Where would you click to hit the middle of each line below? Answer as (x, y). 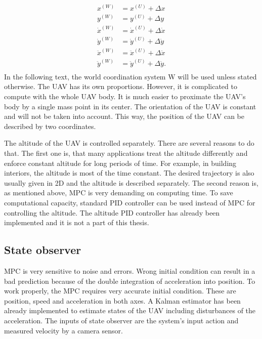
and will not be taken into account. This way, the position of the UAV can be (124, 116)
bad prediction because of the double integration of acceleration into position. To (130, 281)
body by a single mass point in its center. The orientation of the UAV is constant (130, 106)
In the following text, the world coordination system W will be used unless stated (130, 76)
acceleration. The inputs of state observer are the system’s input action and (121, 320)
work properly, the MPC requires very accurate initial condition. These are (120, 291)
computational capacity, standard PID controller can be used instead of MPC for (130, 202)
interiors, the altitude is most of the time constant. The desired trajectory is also (129, 173)
